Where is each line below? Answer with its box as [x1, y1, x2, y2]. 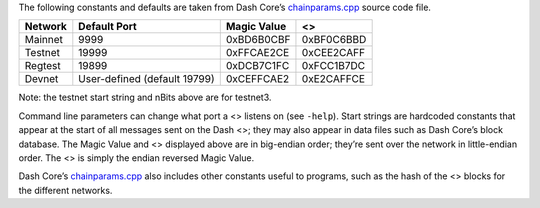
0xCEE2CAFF [301, 46, 365, 60]
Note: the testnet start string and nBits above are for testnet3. [18, 91, 272, 104]
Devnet [24, 72, 59, 86]
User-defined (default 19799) [78, 72, 215, 86]
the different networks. [18, 184, 113, 196]
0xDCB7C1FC [225, 59, 290, 73]
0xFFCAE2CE [225, 46, 290, 60]
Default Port [78, 20, 137, 34]
